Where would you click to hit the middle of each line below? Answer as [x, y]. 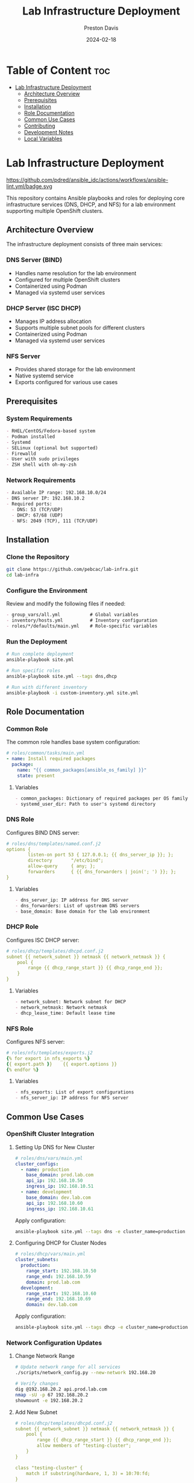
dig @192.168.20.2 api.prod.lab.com [61, 1389]
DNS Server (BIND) [34, 260]
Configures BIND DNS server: [43, 832]
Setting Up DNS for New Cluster [55, 1147]
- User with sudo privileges [43, 459]
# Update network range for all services [67, 1367]
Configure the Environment [47, 591]
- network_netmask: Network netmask [61, 1007]
